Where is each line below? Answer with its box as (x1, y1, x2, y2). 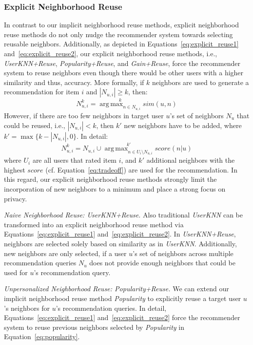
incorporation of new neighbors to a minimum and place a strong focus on (4, 184, 226, 194)
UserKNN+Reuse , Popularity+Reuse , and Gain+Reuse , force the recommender (4, 58, 240, 68)
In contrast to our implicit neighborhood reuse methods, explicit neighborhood (4, 20, 239, 30)
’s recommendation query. (34, 267, 111, 277)
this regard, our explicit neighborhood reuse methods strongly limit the (4, 174, 217, 184)
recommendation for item (4, 86, 79, 97)
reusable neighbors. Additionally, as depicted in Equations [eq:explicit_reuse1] (4, 39, 239, 49)
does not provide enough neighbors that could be (89, 258, 235, 268)
